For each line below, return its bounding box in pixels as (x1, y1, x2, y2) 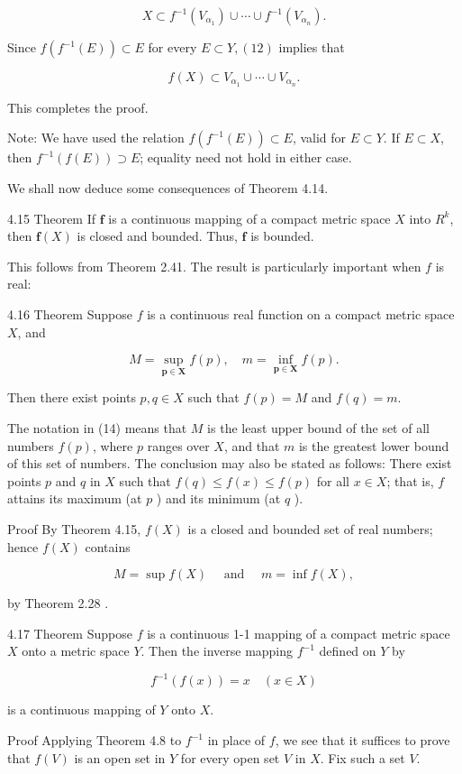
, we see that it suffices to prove (275, 731, 450, 750)
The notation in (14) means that (7, 419, 187, 438)
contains (85, 537, 131, 556)
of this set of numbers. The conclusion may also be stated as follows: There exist (7, 454, 452, 473)
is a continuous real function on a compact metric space (147, 305, 455, 324)
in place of (207, 731, 266, 750)
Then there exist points (7, 388, 136, 407)
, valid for (292, 128, 347, 147)
